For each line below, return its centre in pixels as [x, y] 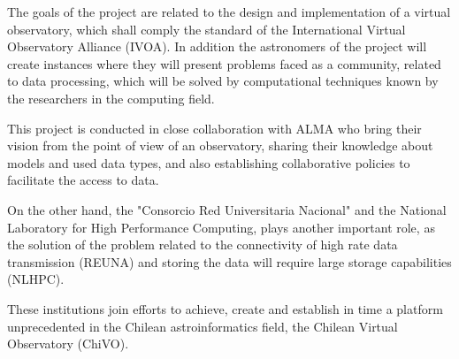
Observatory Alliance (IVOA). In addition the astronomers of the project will [217, 46]
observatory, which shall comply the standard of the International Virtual [207, 29]
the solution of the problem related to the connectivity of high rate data [203, 244]
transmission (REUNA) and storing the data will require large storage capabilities [229, 261]
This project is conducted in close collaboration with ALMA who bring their [214, 128]
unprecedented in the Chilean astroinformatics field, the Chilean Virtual [203, 326]
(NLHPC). [36, 279]
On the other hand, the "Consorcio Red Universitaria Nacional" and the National [227, 209]
